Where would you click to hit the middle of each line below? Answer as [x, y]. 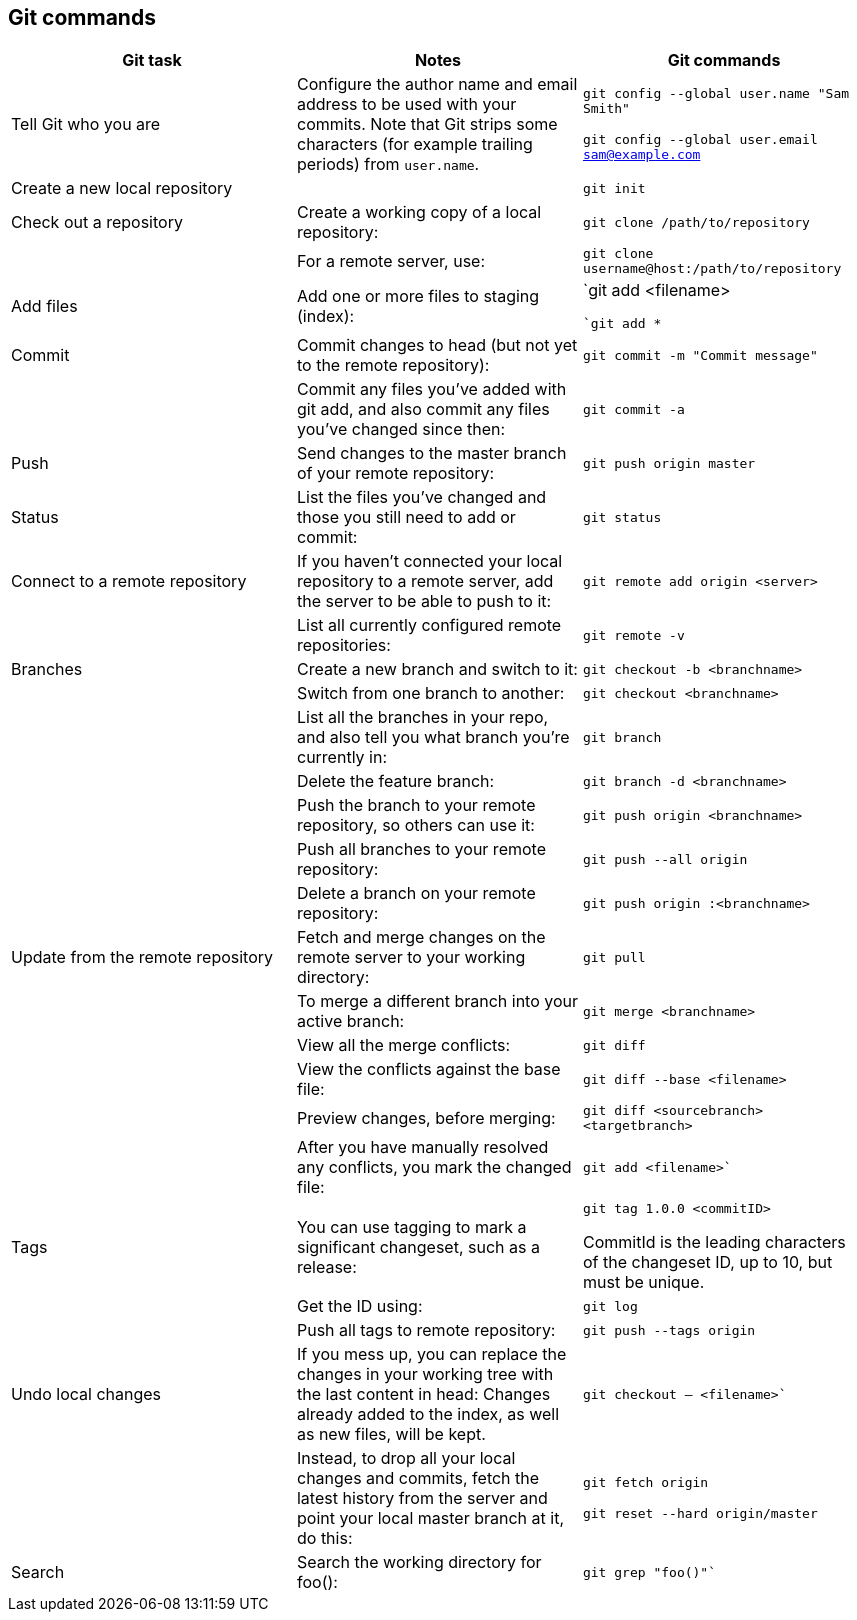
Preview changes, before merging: [426, 1118]
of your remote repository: [395, 473]
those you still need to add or [406, 517]
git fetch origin [645, 1483]
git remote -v [633, 635]
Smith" [606, 109]
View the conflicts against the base [428, 1069]
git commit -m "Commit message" [700, 355]
